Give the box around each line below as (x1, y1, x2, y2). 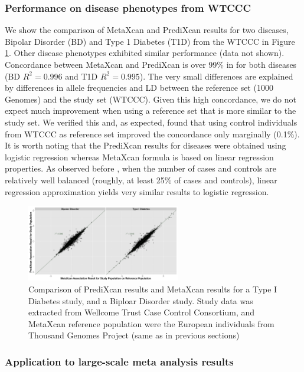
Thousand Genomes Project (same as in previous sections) (28, 329, 240, 341)
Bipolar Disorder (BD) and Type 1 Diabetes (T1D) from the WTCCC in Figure (5, 35, 295, 47)
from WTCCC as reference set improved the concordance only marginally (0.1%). (5, 127, 300, 140)
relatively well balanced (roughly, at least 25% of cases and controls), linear (5, 173, 277, 186)
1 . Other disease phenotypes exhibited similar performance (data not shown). (5, 47, 285, 59)
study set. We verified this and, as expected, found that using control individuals (5, 116, 298, 128)
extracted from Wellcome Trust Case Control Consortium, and (28, 306, 255, 318)
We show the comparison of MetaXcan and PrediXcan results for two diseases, (5, 24, 289, 36)
